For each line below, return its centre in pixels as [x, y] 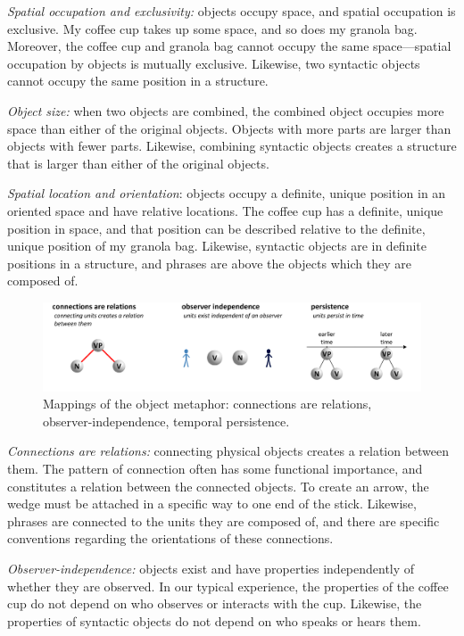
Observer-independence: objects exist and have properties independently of [211, 569]
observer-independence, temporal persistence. [166, 421]
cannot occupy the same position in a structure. [138, 81]
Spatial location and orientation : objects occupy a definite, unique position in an [227, 193]
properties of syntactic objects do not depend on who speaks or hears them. [214, 620]
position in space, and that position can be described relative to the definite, [216, 228]
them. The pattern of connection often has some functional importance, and [215, 469]
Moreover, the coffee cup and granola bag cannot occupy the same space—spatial [229, 46]
